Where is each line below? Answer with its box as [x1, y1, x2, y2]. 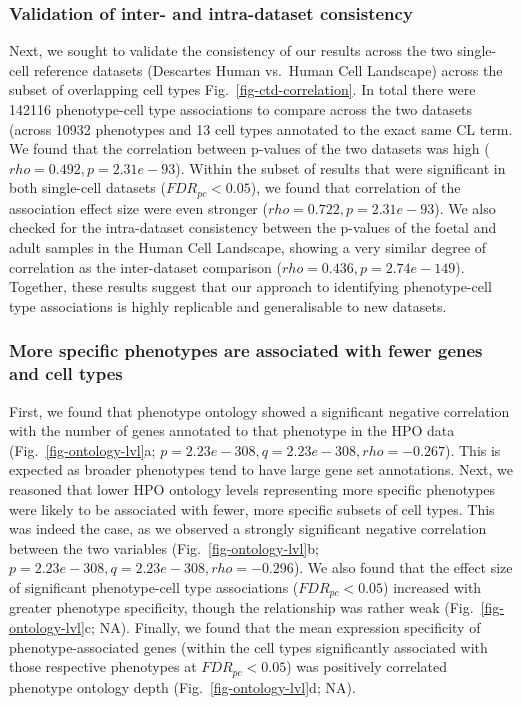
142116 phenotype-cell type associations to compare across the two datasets [9, 99, 472, 119]
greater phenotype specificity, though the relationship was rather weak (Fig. [9, 597, 474, 618]
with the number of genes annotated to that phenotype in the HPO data [9, 420, 455, 441]
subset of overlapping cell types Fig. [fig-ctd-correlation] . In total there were [9, 79, 476, 100]
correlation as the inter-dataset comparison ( [9, 256, 282, 277]
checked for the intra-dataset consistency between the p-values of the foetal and [9, 217, 497, 238]
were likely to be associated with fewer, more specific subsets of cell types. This [9, 498, 495, 519]
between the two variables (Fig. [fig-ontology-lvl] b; [9, 537, 319, 558]
